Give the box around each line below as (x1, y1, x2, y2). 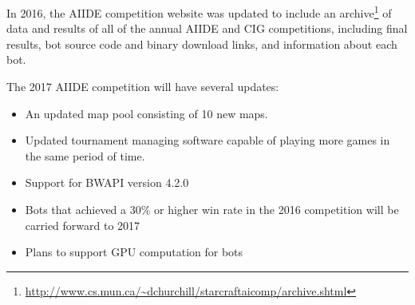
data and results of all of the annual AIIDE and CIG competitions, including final (6, 20, 408, 37)
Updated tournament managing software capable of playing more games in (25, 132, 390, 149)
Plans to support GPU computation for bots (25, 244, 243, 260)
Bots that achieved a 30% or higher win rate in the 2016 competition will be (25, 201, 399, 217)
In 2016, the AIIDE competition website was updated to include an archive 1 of (6, 2, 392, 21)
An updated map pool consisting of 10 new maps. (25, 105, 268, 121)
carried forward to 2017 (25, 216, 140, 233)
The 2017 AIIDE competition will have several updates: (6, 78, 279, 95)
